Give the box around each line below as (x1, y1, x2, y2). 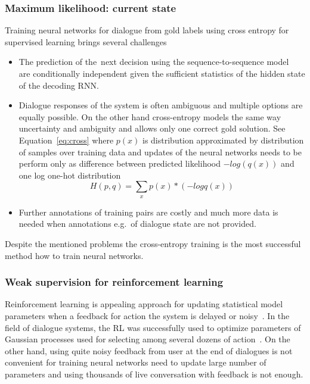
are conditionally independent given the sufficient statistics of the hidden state (18, 67, 305, 79)
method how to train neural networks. (5, 249, 144, 261)
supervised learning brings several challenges (5, 35, 167, 48)
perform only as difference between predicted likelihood (18, 157, 221, 170)
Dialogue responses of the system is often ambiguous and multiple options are (18, 99, 303, 111)
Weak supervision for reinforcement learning (5, 274, 224, 289)
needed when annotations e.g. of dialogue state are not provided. (18, 217, 256, 230)
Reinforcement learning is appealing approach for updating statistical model (5, 298, 283, 310)
